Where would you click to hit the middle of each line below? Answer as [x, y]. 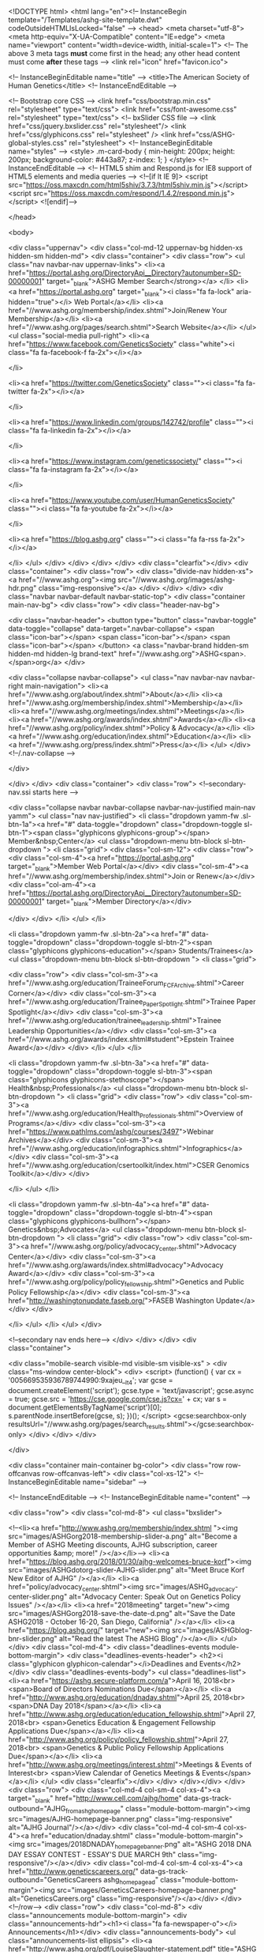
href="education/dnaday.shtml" [82, 1835]
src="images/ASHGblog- [212, 1630]
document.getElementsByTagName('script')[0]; [85, 1407]
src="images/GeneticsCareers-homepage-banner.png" [147, 1890]
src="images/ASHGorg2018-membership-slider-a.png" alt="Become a [123, 1536]
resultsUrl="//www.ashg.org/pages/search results [87, 1425]
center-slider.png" [38, 1597]
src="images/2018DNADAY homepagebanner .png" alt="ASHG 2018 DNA [139, 1845]
